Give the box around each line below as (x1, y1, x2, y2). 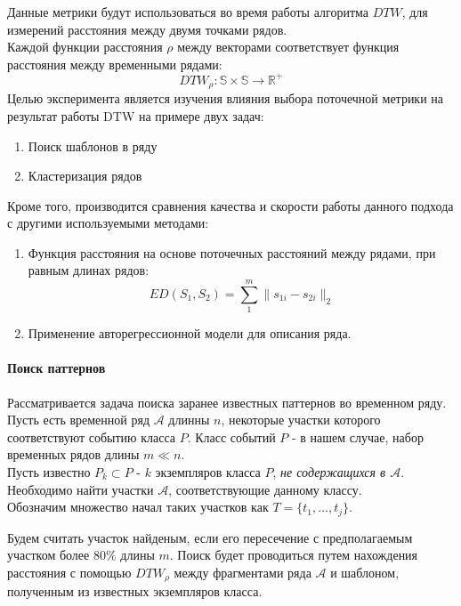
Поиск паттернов (7, 359, 106, 377)
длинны (168, 410, 210, 429)
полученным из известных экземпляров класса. (7, 582, 263, 601)
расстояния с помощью (7, 562, 132, 581)
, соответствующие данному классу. (168, 480, 362, 498)
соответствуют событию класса (7, 427, 175, 446)
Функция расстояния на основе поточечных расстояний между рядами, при (28, 243, 436, 262)
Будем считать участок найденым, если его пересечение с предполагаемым (7, 528, 413, 546)
